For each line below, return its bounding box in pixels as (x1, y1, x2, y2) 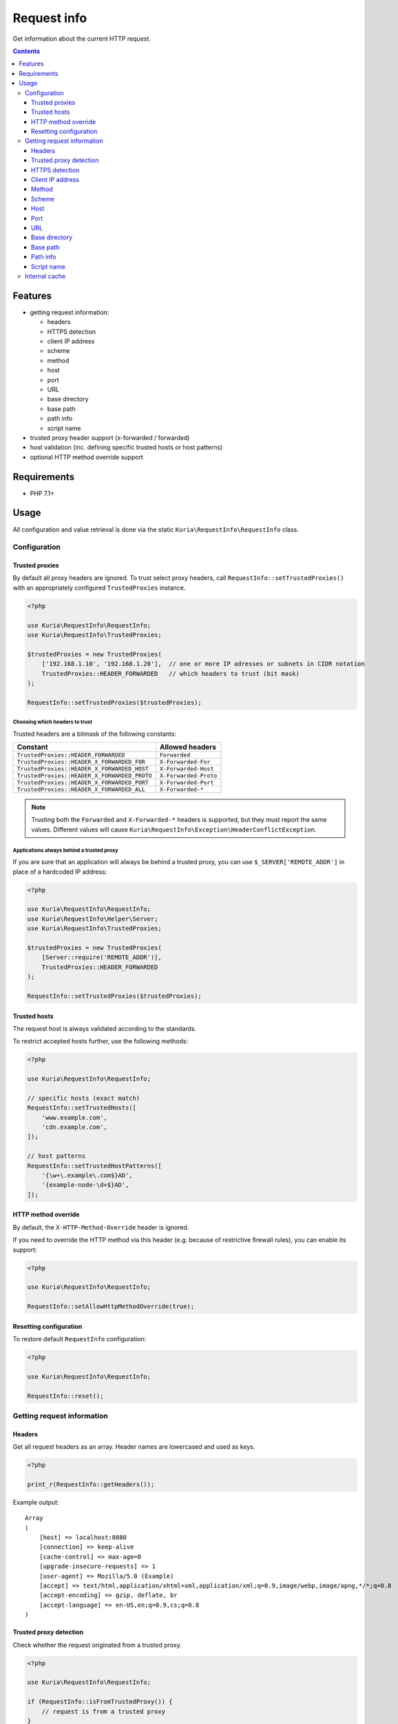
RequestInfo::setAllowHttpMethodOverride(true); (27, 1303, 195, 1310)
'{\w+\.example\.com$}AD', (41, 1171, 134, 1179)
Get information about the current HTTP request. (12, 34, 151, 43)
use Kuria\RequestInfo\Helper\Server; (27, 914, 158, 923)
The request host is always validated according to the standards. (12, 1024, 196, 1032)
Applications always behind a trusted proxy (12, 847, 118, 854)
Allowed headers (159, 742, 217, 752)
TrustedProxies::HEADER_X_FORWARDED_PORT (17, 779, 149, 786)
